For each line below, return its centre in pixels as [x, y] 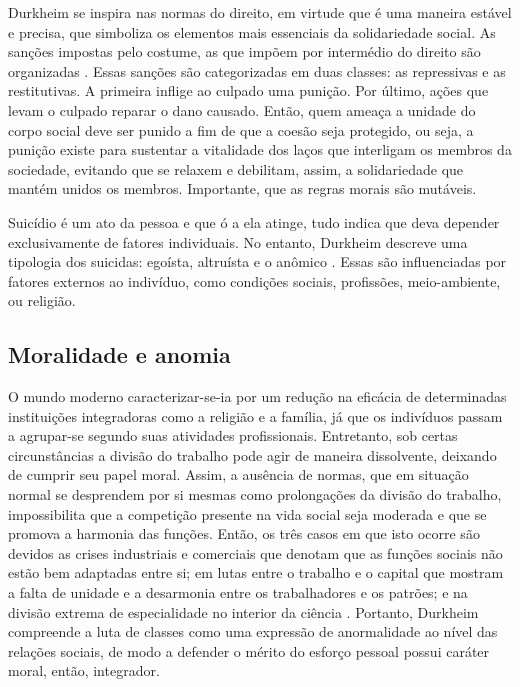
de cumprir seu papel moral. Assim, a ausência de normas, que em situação [238, 474]
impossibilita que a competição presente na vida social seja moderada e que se [247, 513]
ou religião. [42, 300]
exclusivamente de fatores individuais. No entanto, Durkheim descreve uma [238, 241]
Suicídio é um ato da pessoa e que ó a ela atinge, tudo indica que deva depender [254, 221]
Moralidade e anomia [119, 354]
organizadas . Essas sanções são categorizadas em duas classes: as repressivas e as [257, 70]
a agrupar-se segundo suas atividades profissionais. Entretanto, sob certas [233, 435]
